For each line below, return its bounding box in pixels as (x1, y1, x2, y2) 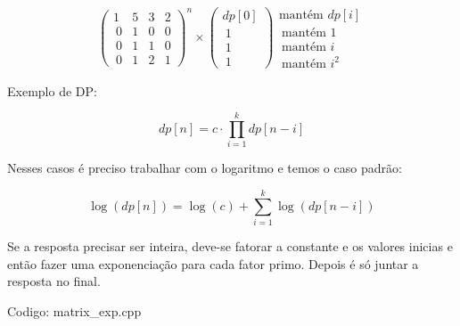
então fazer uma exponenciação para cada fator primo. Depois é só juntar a (7, 254, 419, 273)
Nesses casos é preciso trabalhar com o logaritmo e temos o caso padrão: (7, 159, 402, 177)
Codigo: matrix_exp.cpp (7, 301, 142, 320)
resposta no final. (7, 272, 101, 290)
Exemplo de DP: (7, 81, 97, 100)
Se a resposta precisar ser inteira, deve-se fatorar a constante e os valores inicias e (7, 237, 453, 256)
